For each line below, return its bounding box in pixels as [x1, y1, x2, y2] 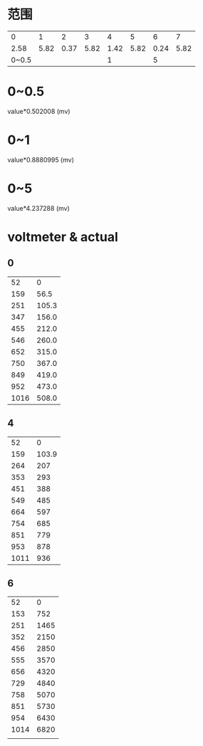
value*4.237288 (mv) [7, 204, 70, 212]
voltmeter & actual [7, 228, 119, 245]
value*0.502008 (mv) [7, 107, 71, 115]
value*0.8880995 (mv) [7, 155, 75, 164]
